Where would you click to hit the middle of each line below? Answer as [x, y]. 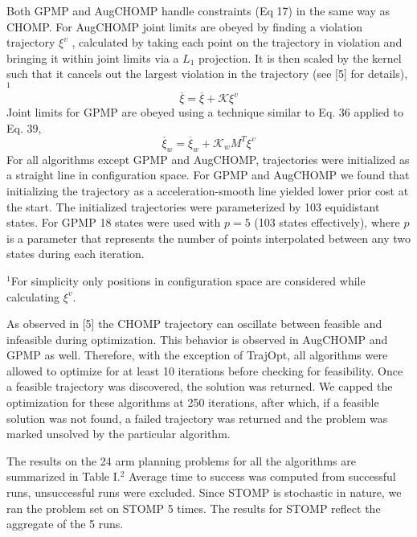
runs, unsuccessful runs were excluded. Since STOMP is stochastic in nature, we [204, 492]
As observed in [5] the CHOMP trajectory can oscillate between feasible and [194, 324]
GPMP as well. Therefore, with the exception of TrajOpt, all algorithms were [197, 355]
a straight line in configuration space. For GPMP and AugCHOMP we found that [208, 175]
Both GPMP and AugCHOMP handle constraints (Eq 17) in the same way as [198, 10]
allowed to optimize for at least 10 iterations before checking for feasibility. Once [205, 370]
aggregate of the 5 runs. [65, 524]
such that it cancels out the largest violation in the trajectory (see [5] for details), [207, 74]
